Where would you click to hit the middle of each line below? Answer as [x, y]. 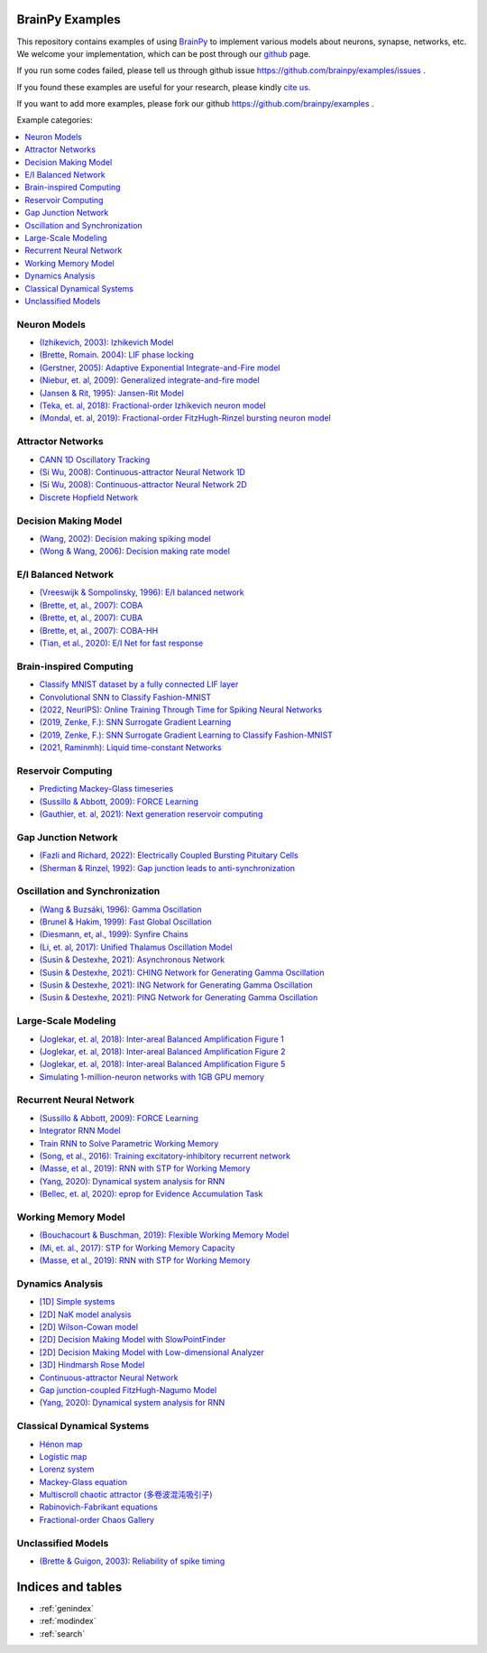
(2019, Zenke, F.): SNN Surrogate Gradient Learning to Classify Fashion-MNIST [186, 735]
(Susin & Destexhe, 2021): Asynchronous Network [132, 960]
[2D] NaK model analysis [85, 1314]
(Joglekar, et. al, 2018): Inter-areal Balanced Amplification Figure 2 [162, 1051]
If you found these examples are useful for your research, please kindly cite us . [164, 87]
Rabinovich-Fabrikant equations [98, 1507]
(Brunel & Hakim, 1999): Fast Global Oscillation [125, 922]
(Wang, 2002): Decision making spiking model [125, 538]
